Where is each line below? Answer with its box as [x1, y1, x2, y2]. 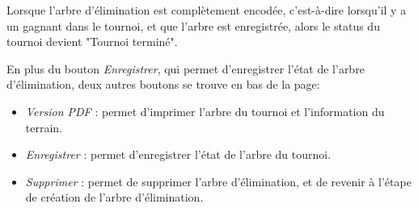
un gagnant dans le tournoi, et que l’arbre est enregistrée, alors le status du [6, 17, 380, 34]
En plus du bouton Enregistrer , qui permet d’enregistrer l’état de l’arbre [6, 60, 365, 77]
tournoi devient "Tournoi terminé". [6, 33, 178, 50]
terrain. [25, 119, 63, 135]
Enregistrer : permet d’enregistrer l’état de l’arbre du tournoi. [25, 146, 331, 163]
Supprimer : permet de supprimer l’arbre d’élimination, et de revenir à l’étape [25, 173, 412, 189]
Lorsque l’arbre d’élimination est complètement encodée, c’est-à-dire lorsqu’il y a [6, 2, 407, 18]
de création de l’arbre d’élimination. [25, 189, 204, 206]
